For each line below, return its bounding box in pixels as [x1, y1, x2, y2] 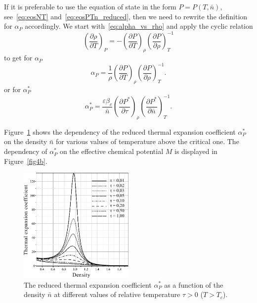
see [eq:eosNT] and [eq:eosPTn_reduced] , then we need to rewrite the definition [4, 11, 248, 21]
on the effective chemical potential [59, 146, 164, 156]
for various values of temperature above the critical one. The [55, 136, 239, 147]
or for [4, 84, 21, 94]
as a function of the [164, 279, 223, 290]
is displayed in [174, 146, 217, 156]
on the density [4, 136, 47, 147]
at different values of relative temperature [54, 289, 180, 300]
